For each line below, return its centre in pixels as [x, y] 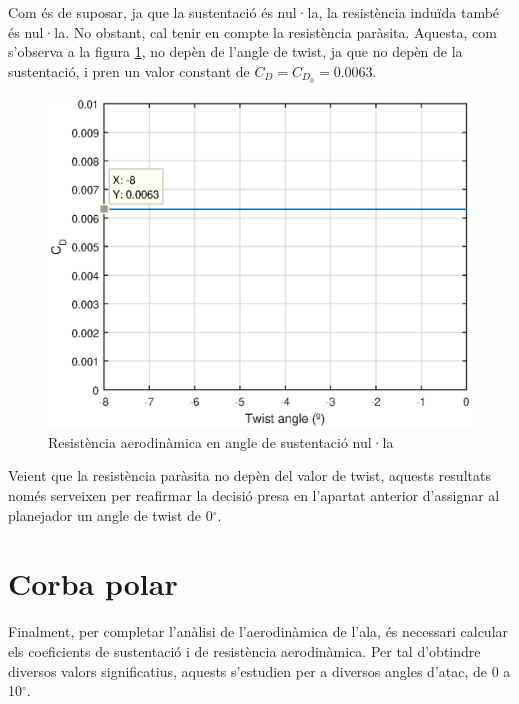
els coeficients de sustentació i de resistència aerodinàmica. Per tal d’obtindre [244, 650]
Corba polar [93, 583]
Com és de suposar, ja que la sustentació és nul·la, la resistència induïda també [254, 12]
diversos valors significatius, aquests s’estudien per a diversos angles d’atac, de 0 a [259, 670]
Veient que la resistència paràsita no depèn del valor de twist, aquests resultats [249, 475]
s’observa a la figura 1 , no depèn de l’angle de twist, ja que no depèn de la [235, 51]
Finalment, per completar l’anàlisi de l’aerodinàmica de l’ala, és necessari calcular [258, 631]
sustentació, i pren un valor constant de [129, 70]
